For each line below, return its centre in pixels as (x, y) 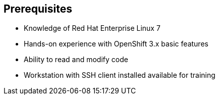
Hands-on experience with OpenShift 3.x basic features (116, 44)
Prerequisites (38, 9)
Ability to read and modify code (76, 60)
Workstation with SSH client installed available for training (120, 75)
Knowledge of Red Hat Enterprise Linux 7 (92, 28)
